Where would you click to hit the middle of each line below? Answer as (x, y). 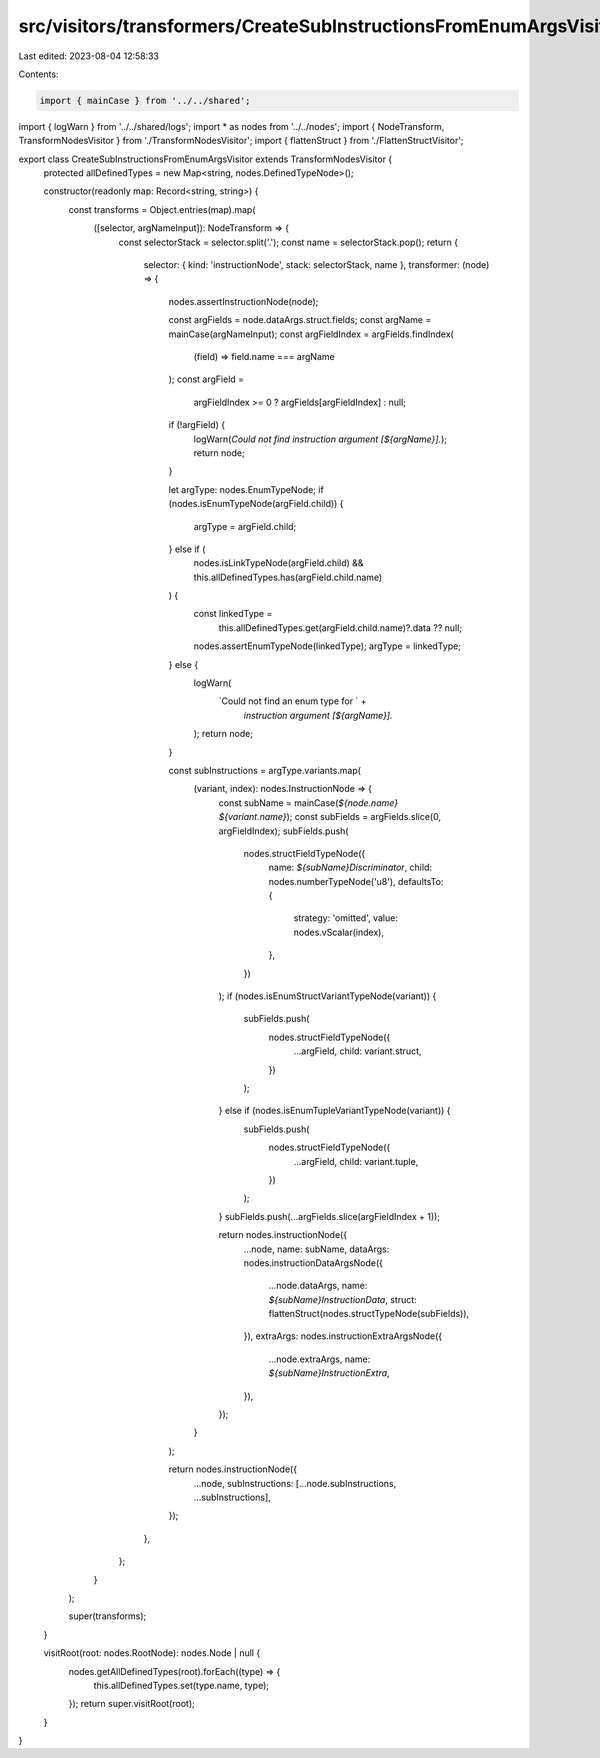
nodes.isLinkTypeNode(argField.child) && (278, 563)
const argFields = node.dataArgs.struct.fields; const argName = (300, 320)
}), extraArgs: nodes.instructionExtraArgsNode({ (343, 1336)
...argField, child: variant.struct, (357, 1051)
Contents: (38, 74)
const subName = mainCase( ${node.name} (308, 802)
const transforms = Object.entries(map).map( (162, 209)
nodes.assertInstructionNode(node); (243, 301)
